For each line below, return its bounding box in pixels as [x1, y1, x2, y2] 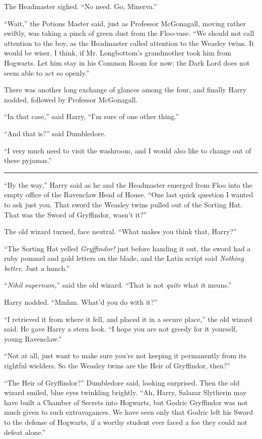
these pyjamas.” [4, 155, 52, 166]
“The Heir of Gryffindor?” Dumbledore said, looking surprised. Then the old [4, 377, 240, 388]
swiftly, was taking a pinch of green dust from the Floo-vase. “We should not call [4, 28, 254, 38]
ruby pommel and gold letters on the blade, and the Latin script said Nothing [4, 253, 244, 263]
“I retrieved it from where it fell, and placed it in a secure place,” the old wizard [4, 313, 252, 324]
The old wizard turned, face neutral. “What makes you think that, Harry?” [4, 226, 237, 237]
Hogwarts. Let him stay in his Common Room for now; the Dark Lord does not [4, 57, 250, 68]
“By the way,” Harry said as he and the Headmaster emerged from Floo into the [4, 179, 252, 190]
